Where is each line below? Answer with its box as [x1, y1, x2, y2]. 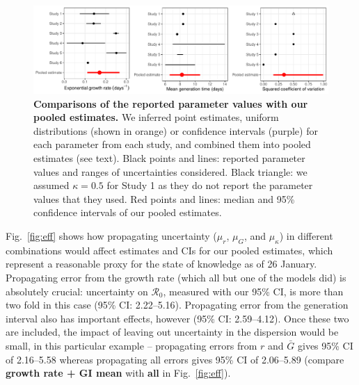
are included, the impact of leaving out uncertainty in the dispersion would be [6, 325, 339, 339]
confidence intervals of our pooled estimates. [33, 205, 222, 220]
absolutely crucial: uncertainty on [6, 284, 148, 298]
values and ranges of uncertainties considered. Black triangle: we [33, 164, 308, 179]
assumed [33, 178, 70, 192]
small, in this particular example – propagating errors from [6, 338, 257, 352]
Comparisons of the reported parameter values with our [33, 96, 308, 110]
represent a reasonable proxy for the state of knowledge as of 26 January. [6, 256, 317, 271]
